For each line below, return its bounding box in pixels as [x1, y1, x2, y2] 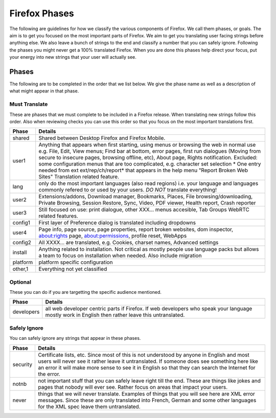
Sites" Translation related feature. [38, 173, 120, 180]
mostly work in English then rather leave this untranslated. [45, 312, 185, 319]
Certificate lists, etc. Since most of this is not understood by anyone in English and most [38, 351, 250, 358]
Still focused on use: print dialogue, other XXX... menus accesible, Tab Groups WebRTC [38, 206, 250, 213]
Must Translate [9, 101, 48, 108]
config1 [12, 219, 31, 226]
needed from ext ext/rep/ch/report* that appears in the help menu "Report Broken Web [38, 167, 248, 174]
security [12, 361, 33, 368]
